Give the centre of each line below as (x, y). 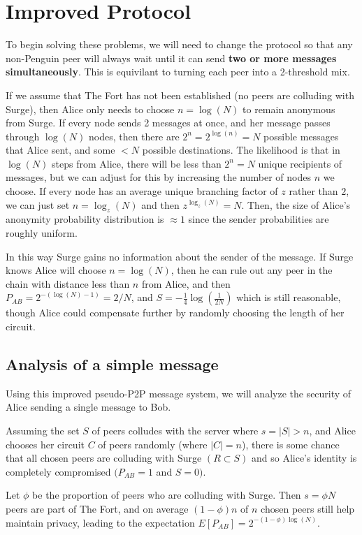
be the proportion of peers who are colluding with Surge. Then (167, 495)
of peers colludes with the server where (175, 430)
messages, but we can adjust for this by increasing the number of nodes (158, 177)
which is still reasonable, (289, 297)
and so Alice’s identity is (304, 458)
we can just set (38, 204)
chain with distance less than (68, 283)
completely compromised (58, 471)
